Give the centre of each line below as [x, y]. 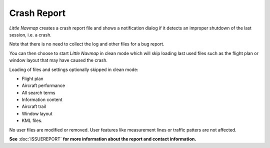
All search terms [38, 92]
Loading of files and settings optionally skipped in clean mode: [74, 69]
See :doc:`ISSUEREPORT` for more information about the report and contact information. [103, 139]
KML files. [32, 120]
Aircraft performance [43, 85]
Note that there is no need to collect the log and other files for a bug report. [87, 44]
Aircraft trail [34, 106]
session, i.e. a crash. [30, 34]
